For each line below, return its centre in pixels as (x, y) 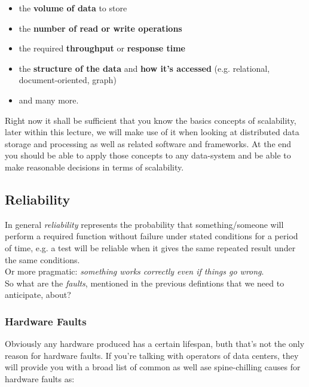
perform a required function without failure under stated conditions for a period (152, 236)
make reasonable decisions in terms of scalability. (94, 167)
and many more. (49, 100)
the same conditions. (42, 259)
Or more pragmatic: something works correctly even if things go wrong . (134, 271)
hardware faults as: (40, 378)
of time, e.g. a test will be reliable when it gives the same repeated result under (150, 247)
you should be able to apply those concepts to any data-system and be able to (148, 155)
